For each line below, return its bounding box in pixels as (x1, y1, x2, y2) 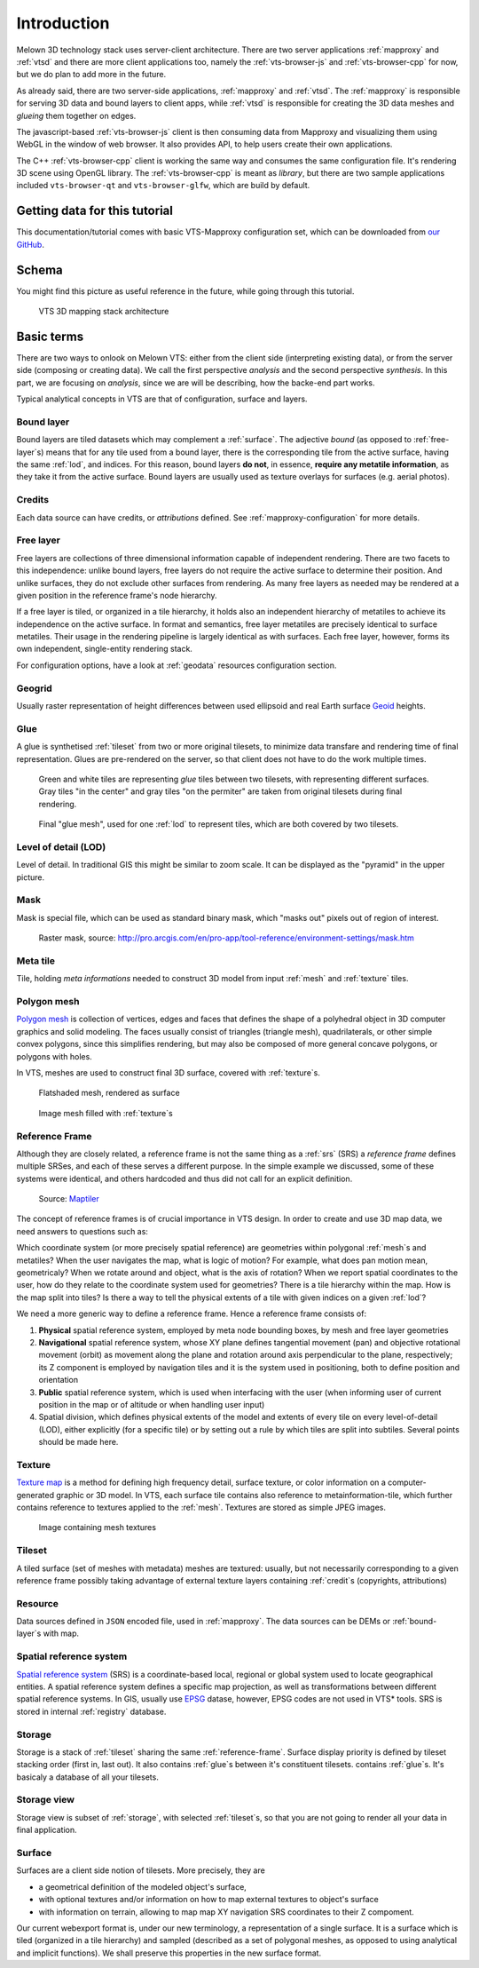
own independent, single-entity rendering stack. (16, 644, 192, 655)
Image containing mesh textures (38, 1522, 157, 1533)
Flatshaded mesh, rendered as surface (38, 1088, 181, 1099)
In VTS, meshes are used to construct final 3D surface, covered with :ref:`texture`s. (16, 1067, 321, 1078)
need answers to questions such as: (16, 1226, 148, 1236)
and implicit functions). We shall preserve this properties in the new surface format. (16, 1948, 322, 1958)
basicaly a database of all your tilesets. (16, 1772, 159, 1782)
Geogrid (16, 682, 52, 694)
